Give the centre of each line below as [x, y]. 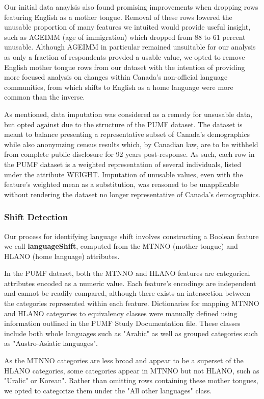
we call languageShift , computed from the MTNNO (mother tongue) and [121, 246]
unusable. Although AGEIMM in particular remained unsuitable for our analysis [130, 47]
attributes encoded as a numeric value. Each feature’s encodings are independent [130, 283]
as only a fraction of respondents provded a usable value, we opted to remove [125, 56]
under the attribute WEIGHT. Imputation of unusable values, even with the [124, 174]
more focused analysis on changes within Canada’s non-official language [116, 77]
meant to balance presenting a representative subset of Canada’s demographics [127, 134]
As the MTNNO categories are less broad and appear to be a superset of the [124, 360]
